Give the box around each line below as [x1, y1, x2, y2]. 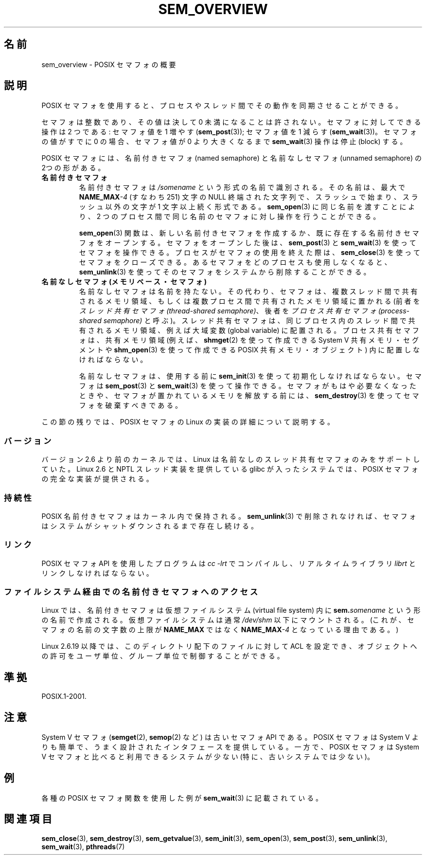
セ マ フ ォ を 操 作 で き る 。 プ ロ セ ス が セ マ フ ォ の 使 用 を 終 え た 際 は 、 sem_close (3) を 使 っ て [79, 248, 420, 257]
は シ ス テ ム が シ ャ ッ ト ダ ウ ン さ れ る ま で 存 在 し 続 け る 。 [41, 521, 258, 530]
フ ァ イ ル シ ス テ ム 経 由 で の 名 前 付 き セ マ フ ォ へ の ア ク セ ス [4, 587, 258, 597]
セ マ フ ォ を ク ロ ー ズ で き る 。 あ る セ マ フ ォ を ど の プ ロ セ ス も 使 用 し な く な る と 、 [79, 258, 391, 267]
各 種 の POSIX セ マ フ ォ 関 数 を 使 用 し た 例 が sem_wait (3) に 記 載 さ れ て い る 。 [41, 793, 323, 802]
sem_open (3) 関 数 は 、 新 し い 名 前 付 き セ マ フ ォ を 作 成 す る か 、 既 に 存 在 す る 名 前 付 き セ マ [79, 229, 419, 238]
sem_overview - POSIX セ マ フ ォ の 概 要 [41, 60, 176, 69]
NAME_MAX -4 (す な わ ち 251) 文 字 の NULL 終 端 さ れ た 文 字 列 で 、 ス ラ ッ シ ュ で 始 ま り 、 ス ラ [79, 193, 418, 201]
